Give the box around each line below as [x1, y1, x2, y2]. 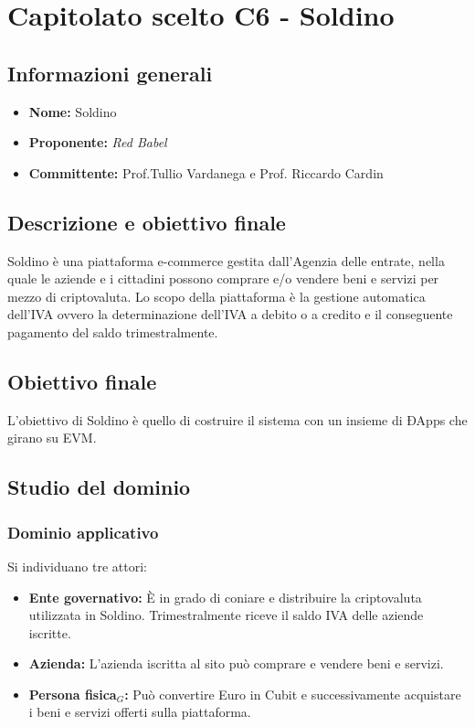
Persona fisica [28, 684, 117, 703]
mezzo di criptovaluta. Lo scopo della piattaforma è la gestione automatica [7, 286, 426, 305]
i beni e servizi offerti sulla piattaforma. [28, 702, 251, 722]
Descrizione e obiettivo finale [7, 208, 286, 236]
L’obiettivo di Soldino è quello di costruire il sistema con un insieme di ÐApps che [7, 410, 468, 429]
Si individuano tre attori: [7, 556, 147, 575]
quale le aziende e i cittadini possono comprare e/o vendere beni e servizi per [7, 269, 439, 288]
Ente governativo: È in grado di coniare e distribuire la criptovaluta [28, 587, 422, 606]
